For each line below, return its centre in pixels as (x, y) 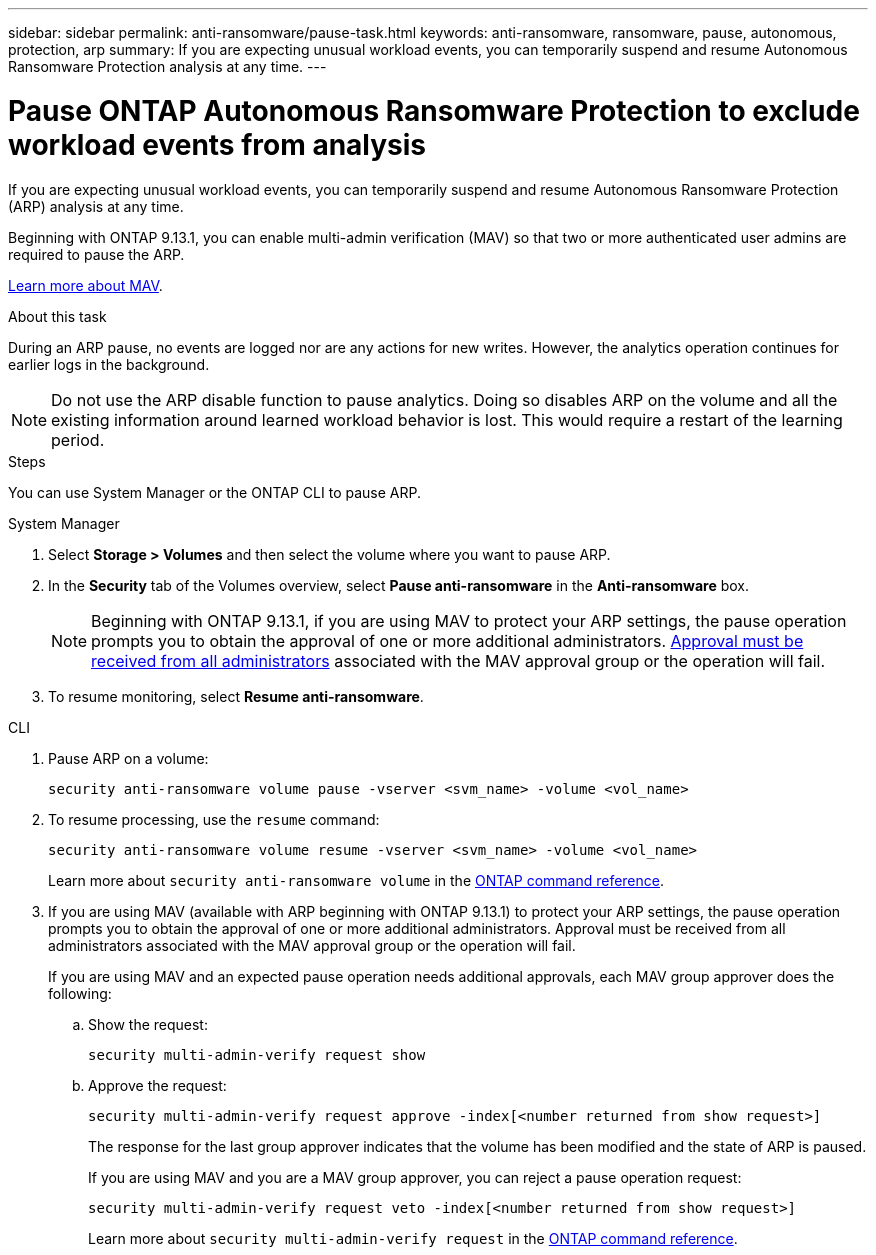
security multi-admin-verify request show (257, 1054)
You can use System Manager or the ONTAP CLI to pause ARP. (214, 492)
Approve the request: (157, 1085)
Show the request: (148, 1024)
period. (78, 439)
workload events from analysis (217, 144)
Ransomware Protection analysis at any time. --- (167, 66)
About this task (57, 316)
